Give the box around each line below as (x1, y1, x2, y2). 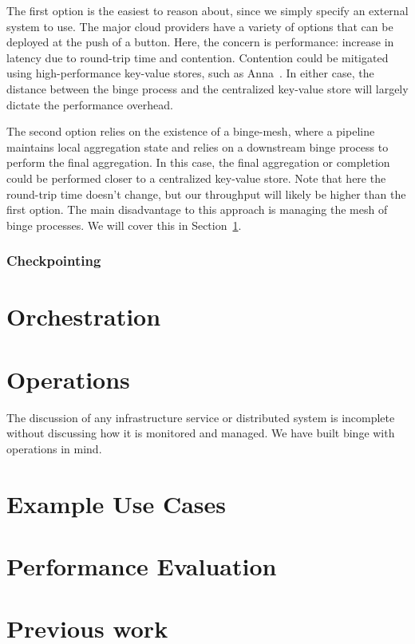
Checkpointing (6, 251, 101, 271)
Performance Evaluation (6, 550, 277, 582)
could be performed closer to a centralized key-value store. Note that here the (6, 169, 386, 186)
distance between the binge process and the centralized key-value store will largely (6, 80, 409, 97)
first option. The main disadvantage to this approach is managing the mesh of (6, 201, 388, 218)
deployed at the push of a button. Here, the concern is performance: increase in (6, 34, 394, 50)
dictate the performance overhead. (6, 96, 173, 113)
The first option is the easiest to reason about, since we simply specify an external (6, 2, 409, 18)
